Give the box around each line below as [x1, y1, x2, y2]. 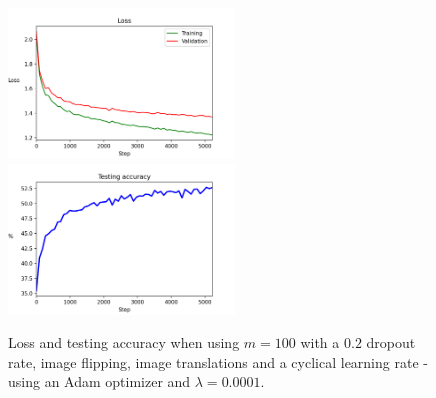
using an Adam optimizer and [8, 371, 191, 392]
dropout [366, 332, 416, 353]
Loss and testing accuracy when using [8, 332, 240, 353]
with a [300, 332, 340, 353]
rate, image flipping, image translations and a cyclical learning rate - [8, 351, 428, 372]
